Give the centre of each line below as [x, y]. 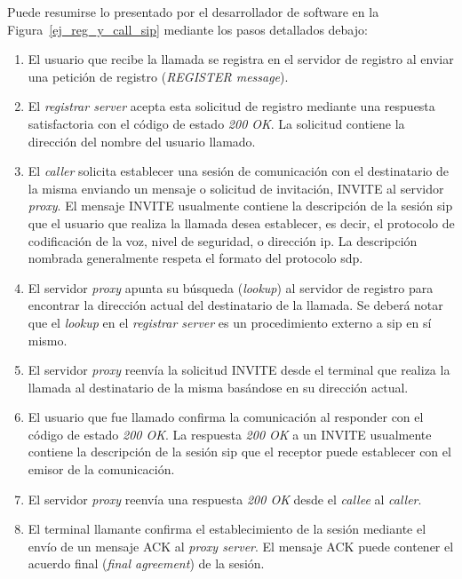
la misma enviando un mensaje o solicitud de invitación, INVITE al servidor [236, 188]
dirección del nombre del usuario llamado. [142, 141]
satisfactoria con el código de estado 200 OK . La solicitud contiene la [216, 123]
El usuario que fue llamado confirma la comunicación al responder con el [226, 417]
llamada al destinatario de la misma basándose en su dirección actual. [218, 387]
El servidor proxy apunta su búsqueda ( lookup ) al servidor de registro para [231, 287]
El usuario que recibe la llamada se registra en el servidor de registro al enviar [241, 59]
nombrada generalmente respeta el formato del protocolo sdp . [195, 258]
